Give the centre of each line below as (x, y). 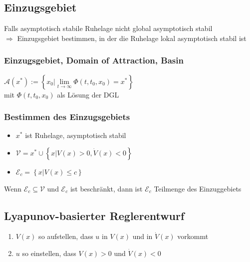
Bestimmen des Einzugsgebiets (67, 117)
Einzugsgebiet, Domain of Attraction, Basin (94, 60)
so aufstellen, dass (66, 236)
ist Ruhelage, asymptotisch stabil (76, 135)
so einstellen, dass (49, 253)
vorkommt (193, 236)
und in (142, 236)
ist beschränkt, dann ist (106, 188)
